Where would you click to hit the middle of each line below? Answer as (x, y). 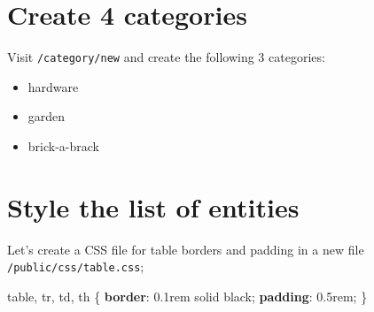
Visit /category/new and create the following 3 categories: (166, 57)
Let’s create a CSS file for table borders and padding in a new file (186, 249)
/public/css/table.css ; (76, 266)
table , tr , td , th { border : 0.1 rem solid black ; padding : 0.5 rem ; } (187, 296)
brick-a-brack (63, 145)
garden (47, 116)
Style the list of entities (153, 206)
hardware (53, 86)
